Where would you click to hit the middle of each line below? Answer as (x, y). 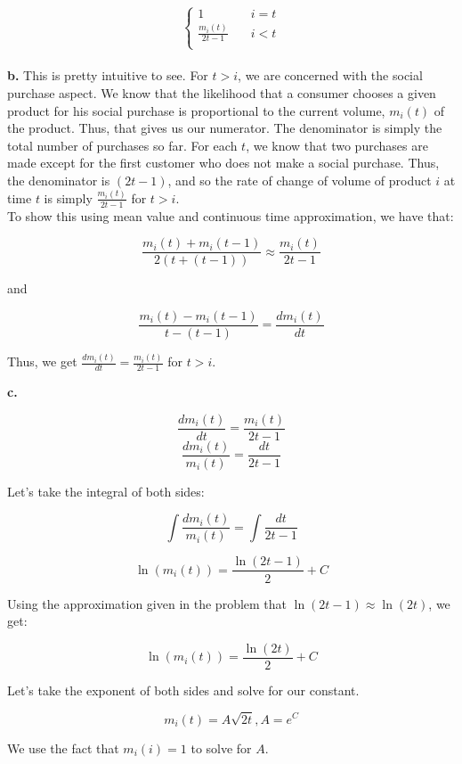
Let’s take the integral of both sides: (106, 491)
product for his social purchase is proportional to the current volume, (196, 110)
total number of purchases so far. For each (122, 145)
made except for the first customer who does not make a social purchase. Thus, (223, 163)
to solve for (221, 748)
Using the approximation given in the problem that (147, 603)
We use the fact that (63, 748)
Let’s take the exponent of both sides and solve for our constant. (183, 690)
